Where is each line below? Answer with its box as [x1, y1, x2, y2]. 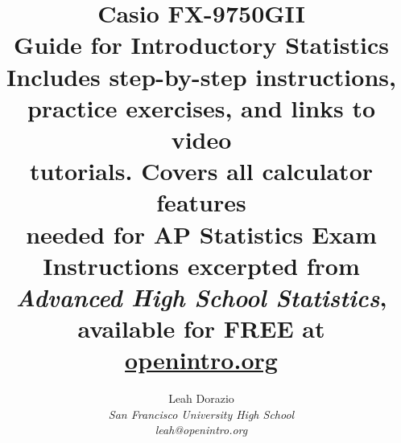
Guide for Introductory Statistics [14, 28, 389, 61]
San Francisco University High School [108, 405, 295, 422]
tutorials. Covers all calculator [29, 154, 374, 187]
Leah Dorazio [168, 390, 234, 407]
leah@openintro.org [155, 421, 248, 438]
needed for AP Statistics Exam [26, 217, 377, 250]
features [156, 186, 246, 219]
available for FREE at [77, 312, 325, 345]
